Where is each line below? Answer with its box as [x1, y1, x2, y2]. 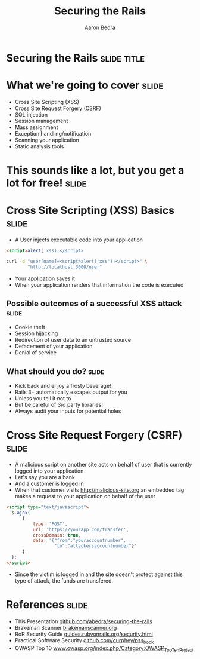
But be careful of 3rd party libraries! [14, 401, 103, 409]
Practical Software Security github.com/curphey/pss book [14, 636, 154, 645]
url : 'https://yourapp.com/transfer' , [32, 526, 129, 532]
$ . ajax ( [11, 510, 31, 516]
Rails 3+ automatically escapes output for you [14, 388, 128, 396]
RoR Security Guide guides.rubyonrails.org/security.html [14, 630, 153, 637]
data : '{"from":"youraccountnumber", [32, 538, 127, 544]
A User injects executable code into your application [14, 236, 143, 243]
